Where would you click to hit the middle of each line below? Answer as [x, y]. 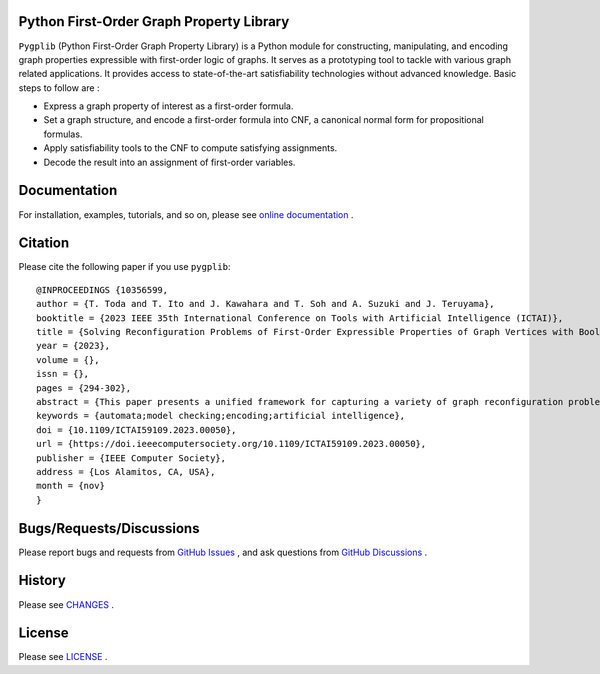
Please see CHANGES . [66, 604]
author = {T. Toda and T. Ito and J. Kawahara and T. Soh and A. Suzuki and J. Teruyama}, [265, 304]
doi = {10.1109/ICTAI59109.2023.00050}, [136, 429]
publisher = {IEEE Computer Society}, [131, 458]
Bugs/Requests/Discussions [109, 528]
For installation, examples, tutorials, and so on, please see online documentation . [186, 214]
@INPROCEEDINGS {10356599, [102, 289]
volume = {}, [68, 359]
